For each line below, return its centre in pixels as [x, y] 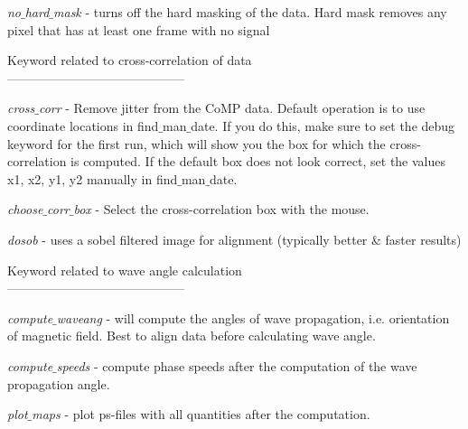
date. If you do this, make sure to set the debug [323, 125]
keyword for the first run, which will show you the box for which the [197, 143]
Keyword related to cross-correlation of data [130, 60]
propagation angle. [59, 383]
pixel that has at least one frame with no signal [139, 29]
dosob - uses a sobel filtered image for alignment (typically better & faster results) [234, 239]
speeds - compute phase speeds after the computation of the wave [237, 365]
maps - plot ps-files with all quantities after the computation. [201, 414]
